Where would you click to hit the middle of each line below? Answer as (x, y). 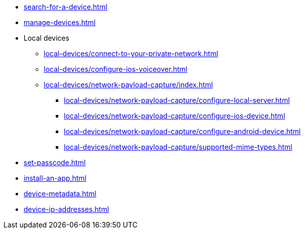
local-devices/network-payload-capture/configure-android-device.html (182, 131)
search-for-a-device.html (66, 7)
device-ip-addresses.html (66, 209)
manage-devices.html (60, 22)
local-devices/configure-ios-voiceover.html (116, 69)
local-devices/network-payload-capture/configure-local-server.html (177, 100)
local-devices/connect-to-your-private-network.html (131, 53)
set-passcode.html (55, 162)
